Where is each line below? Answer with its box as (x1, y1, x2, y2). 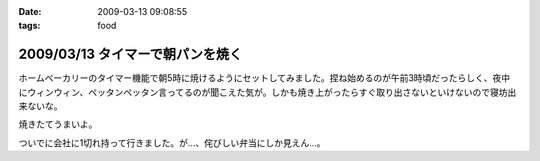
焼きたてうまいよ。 (18, 118, 98, 130)
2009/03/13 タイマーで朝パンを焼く (18, 46, 243, 63)
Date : (18, 6, 42, 17)
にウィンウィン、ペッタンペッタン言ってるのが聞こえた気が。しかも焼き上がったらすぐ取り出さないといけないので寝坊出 (18, 86, 517, 98)
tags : (18, 20, 41, 32)
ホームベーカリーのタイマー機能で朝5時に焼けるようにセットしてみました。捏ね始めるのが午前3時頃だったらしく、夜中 (18, 72, 511, 84)
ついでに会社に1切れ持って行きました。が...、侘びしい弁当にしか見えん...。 (18, 136, 326, 149)
